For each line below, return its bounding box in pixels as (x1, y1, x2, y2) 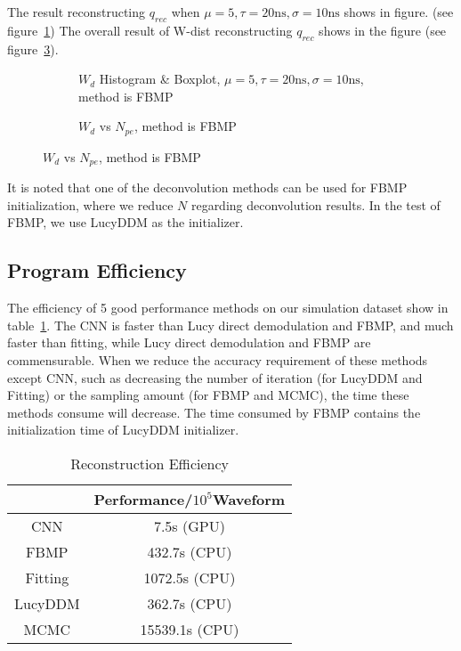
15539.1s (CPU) (140, 619, 239, 640)
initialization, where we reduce (7, 195, 174, 214)
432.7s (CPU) (147, 541, 232, 563)
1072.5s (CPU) (143, 567, 236, 589)
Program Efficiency (7, 256, 187, 284)
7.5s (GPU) (153, 516, 225, 537)
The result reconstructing (7, 3, 146, 20)
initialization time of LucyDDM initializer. (7, 420, 239, 439)
